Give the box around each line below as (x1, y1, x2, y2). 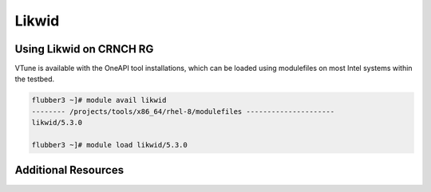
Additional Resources (14, 163, 124, 177)
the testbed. (14, 74, 55, 84)
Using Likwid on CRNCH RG (14, 42, 154, 56)
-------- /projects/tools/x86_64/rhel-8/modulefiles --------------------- (31, 107, 335, 116)
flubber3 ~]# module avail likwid (31, 96, 167, 105)
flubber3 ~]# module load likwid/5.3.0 (31, 140, 188, 149)
